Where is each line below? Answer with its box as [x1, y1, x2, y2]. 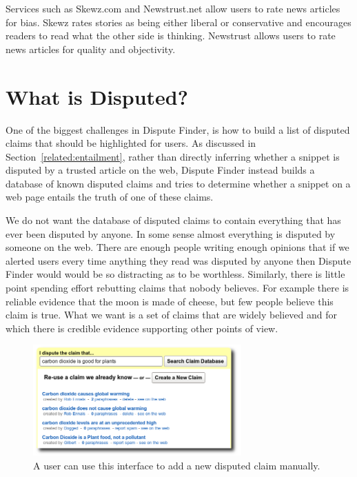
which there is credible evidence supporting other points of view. [6, 321, 278, 335]
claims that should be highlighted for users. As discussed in [6, 136, 256, 150]
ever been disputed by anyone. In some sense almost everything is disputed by [6, 226, 336, 241]
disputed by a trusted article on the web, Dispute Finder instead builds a [6, 163, 315, 177]
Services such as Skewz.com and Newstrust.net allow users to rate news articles [6, 1, 340, 15]
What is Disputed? [6, 82, 188, 110]
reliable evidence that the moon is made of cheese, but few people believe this [6, 294, 334, 308]
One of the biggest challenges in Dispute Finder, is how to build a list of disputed [6, 122, 350, 136]
